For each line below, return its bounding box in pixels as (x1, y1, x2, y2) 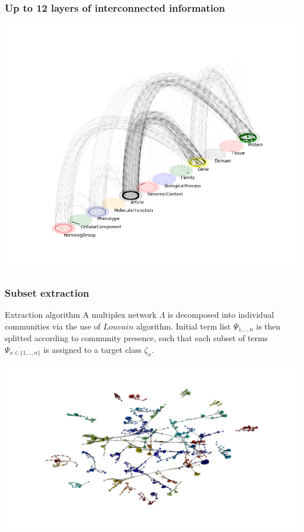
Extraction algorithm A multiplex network (5, 308, 157, 321)
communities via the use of (5, 320, 101, 332)
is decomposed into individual (167, 308, 274, 321)
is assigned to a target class (43, 343, 142, 355)
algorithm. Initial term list (136, 320, 231, 332)
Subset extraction (5, 285, 89, 300)
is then (256, 320, 281, 332)
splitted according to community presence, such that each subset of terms (5, 332, 268, 344)
